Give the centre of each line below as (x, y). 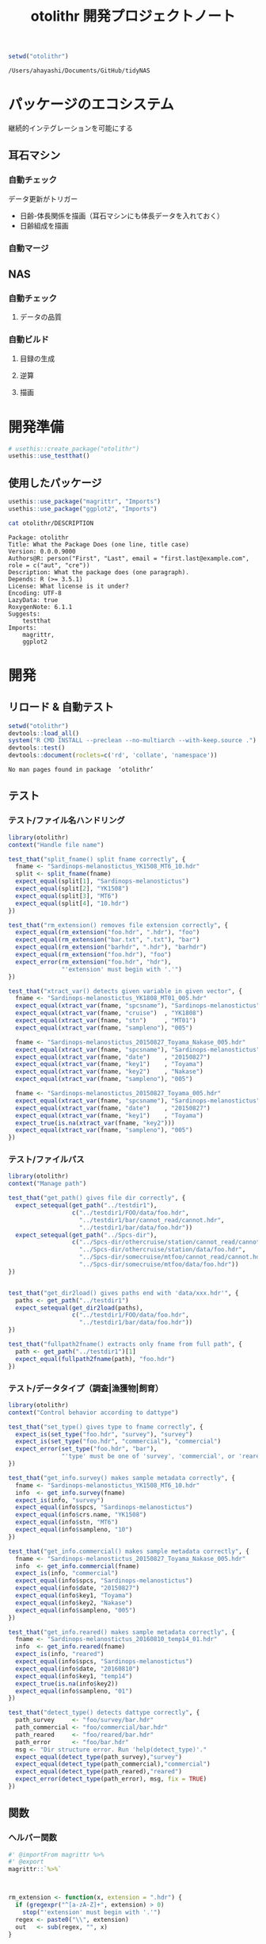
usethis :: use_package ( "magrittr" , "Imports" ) (84, 502)
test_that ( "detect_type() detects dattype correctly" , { (104, 1713)
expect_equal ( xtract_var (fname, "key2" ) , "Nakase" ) (109, 1072)
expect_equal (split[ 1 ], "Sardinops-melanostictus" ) (103, 881)
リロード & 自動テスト (61, 707)
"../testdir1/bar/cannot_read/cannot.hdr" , (152, 1220)
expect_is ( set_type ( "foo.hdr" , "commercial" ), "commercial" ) (118, 1442)
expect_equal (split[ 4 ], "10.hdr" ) (72, 903)
